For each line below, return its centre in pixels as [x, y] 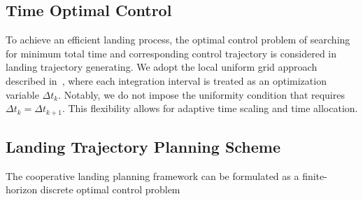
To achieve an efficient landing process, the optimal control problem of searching [178, 40]
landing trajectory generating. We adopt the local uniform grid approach [162, 67]
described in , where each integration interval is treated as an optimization [166, 80]
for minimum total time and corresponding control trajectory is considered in [171, 53]
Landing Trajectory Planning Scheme [143, 147]
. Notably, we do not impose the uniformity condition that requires [201, 94]
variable [22, 94]
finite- [315, 175]
